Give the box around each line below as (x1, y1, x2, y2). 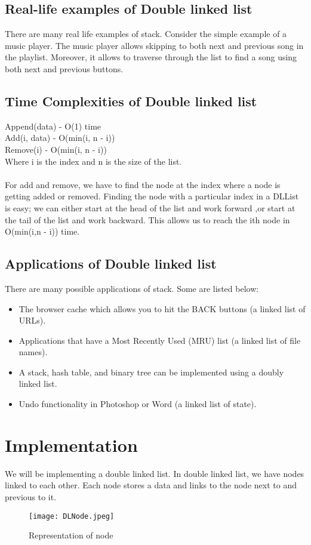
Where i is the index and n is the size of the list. (5, 155, 182, 167)
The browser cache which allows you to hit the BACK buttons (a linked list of (19, 302, 306, 315)
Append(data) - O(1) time (5, 119, 101, 132)
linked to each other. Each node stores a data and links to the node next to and (5, 479, 297, 491)
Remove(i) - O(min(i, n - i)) (5, 143, 107, 155)
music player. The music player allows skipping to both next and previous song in (5, 39, 304, 51)
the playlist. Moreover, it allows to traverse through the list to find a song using (5, 51, 297, 63)
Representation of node (29, 529, 113, 541)
